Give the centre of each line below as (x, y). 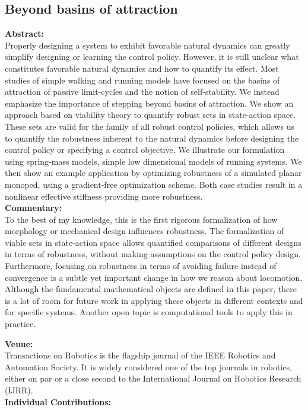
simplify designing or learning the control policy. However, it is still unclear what (152, 57)
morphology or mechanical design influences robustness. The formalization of (145, 231)
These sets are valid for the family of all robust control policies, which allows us (150, 126)
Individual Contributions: (58, 401)
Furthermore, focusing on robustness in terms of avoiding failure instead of (141, 266)
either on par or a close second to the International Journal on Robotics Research (153, 378)
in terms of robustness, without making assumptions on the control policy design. (153, 254)
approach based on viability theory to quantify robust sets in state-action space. (150, 115)
